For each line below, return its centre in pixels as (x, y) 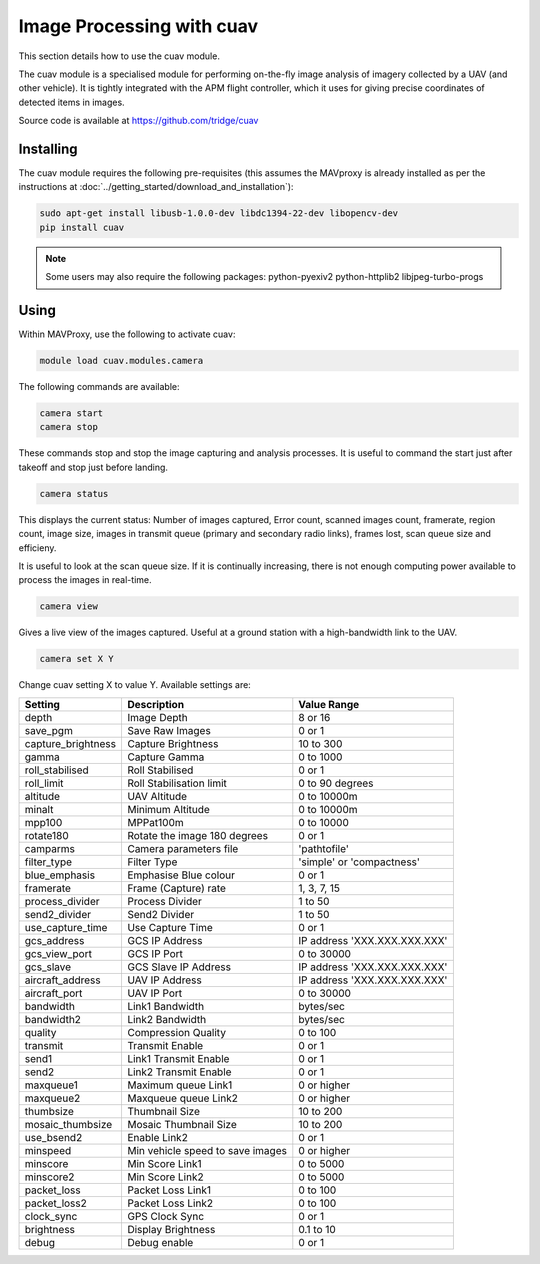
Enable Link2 (157, 1137)
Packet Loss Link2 (170, 1203)
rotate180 (46, 835)
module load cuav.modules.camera (121, 361)
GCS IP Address (164, 940)
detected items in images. (71, 102)
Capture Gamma (165, 757)
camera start (71, 413)
